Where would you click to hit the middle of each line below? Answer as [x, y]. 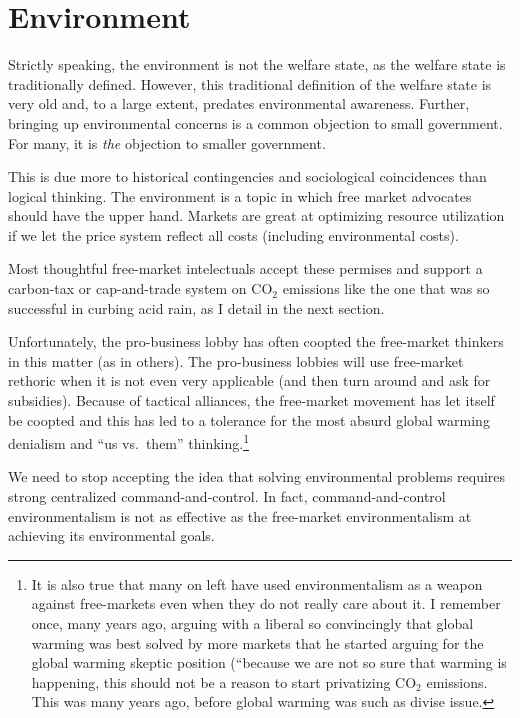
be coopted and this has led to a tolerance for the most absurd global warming [249, 419]
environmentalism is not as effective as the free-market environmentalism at [240, 515]
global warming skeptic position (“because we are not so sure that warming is [269, 662]
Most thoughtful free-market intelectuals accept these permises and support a [245, 268]
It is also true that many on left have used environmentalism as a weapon [257, 583]
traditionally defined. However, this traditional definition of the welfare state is [250, 83]
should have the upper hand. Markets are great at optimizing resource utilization [256, 215]
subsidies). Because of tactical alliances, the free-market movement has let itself [251, 400]
